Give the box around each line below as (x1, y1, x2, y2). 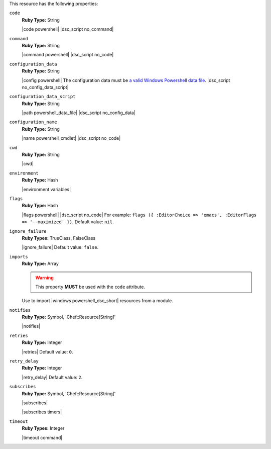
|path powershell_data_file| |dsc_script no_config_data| (22, 110, 135, 116)
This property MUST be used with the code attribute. (35, 284, 146, 290)
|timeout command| (22, 434, 63, 440)
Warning (35, 275, 54, 281)
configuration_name (9, 119, 57, 125)
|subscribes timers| (22, 409, 62, 415)
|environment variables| (22, 186, 71, 192)
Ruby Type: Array (22, 260, 59, 266)
